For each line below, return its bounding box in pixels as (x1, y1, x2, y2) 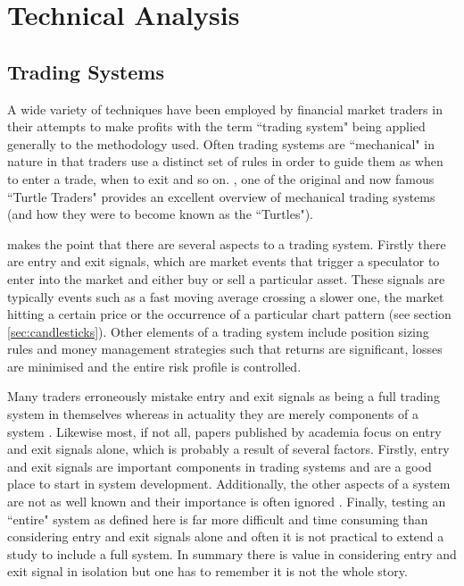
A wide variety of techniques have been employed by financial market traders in (7, 99, 443, 118)
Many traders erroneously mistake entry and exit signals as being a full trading (7, 387, 440, 406)
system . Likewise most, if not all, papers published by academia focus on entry (7, 422, 442, 440)
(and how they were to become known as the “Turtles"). (7, 205, 313, 223)
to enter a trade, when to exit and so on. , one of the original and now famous (7, 169, 435, 188)
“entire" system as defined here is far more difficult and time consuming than (7, 509, 428, 528)
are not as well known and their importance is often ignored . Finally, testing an (7, 492, 446, 511)
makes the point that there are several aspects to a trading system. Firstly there (7, 234, 446, 253)
